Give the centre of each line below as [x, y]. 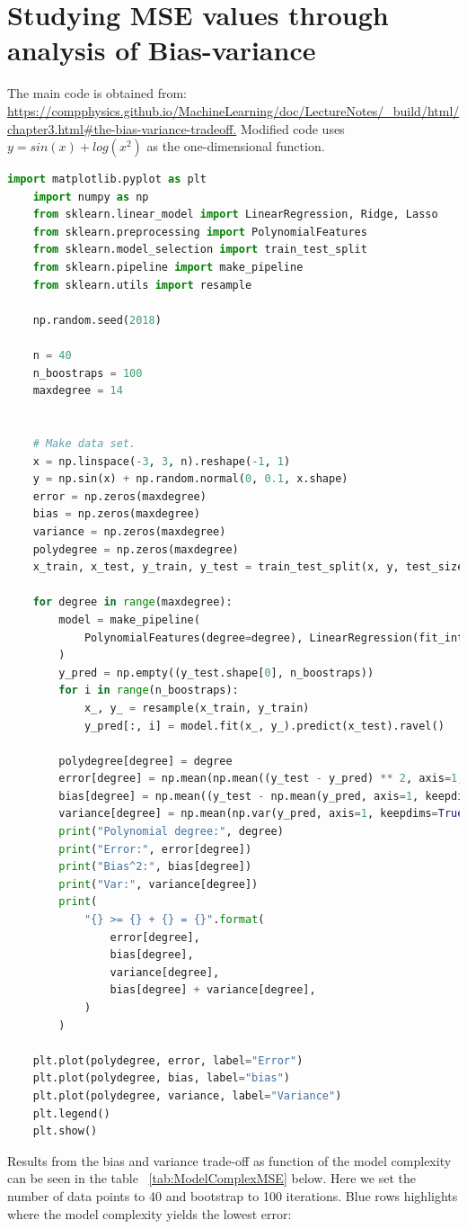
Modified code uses [292, 128]
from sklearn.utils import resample [142, 285]
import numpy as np [91, 197]
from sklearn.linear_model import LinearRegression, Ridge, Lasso [235, 215]
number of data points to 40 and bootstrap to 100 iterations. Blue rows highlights [233, 1195]
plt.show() [65, 1131]
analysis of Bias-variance [162, 50]
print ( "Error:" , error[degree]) [155, 849]
